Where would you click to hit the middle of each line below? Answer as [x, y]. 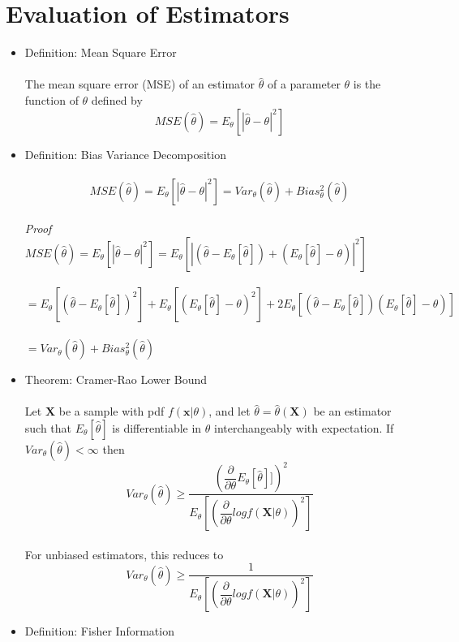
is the [367, 84]
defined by [117, 99]
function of [51, 99]
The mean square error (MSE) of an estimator [140, 84]
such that [48, 427]
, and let [229, 411]
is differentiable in [157, 427]
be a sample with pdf [112, 411]
